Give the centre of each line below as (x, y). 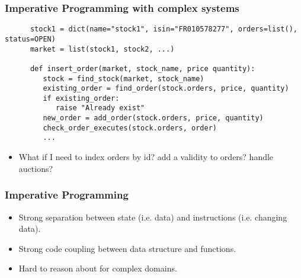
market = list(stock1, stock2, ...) (102, 49)
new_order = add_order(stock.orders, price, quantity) (153, 118)
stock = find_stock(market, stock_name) (124, 79)
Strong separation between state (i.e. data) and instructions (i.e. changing (153, 217)
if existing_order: (81, 98)
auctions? (36, 168)
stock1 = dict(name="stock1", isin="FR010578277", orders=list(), (164, 29)
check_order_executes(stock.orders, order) (130, 128)
